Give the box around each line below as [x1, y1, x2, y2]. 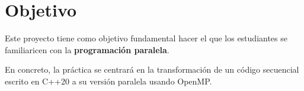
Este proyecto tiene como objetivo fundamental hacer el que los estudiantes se [5, 32, 287, 44]
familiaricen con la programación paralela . [5, 43, 169, 56]
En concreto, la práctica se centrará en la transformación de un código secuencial [5, 63, 299, 76]
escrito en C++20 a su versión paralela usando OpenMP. [5, 74, 212, 87]
